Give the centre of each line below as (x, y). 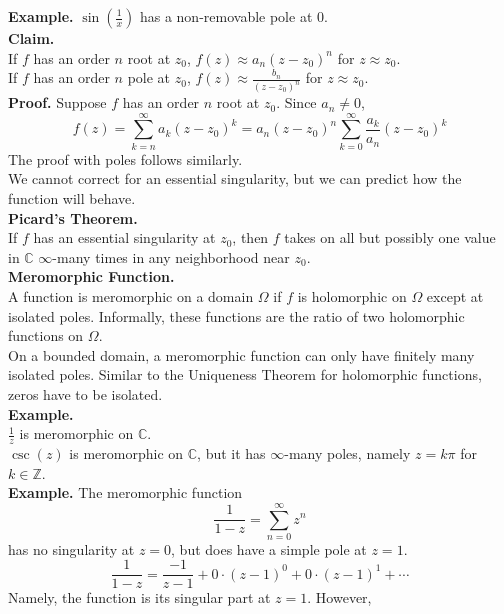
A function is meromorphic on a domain (131, 295)
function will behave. (72, 197)
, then (250, 237)
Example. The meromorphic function (125, 492)
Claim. (31, 38)
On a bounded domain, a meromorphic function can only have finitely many (241, 354)
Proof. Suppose (57, 102)
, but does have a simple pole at (269, 548)
